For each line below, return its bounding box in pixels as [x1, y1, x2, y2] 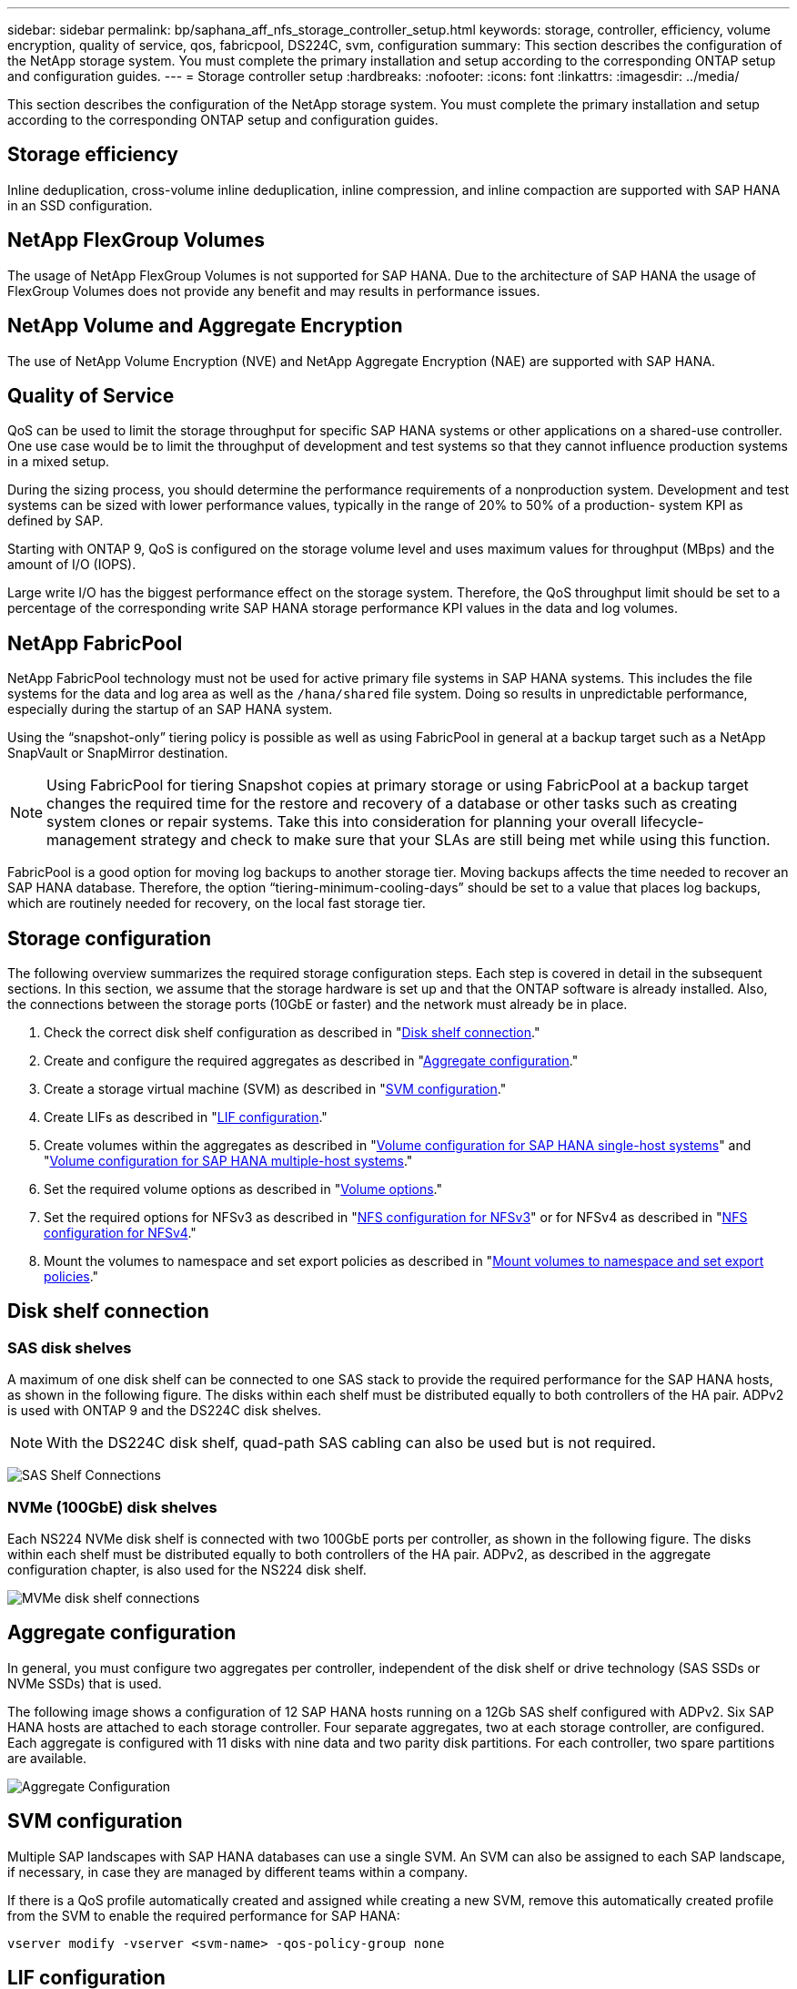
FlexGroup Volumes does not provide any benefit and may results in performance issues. [7, 282, 540, 299]
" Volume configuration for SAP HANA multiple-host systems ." [44, 1153, 413, 1169]
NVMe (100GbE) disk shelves [7, 1497, 217, 1516]
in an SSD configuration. [7, 197, 153, 213]
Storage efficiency [7, 143, 178, 167]
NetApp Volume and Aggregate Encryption [7, 314, 403, 338]
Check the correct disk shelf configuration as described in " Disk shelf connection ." [44, 1025, 540, 1041]
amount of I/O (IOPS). [7, 556, 136, 573]
